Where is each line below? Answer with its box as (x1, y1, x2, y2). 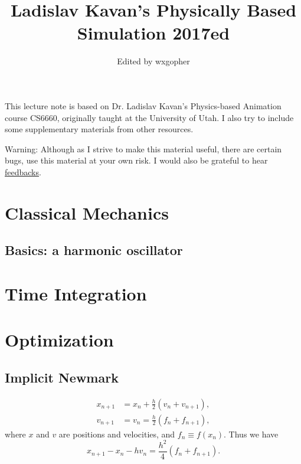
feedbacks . (5, 165, 41, 178)
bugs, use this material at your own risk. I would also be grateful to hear (5, 154, 268, 166)
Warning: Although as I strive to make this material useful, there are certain (5, 142, 282, 155)
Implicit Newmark (5, 368, 119, 386)
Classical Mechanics (5, 200, 169, 224)
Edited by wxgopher (117, 55, 190, 67)
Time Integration (5, 281, 147, 305)
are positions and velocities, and (58, 427, 175, 440)
